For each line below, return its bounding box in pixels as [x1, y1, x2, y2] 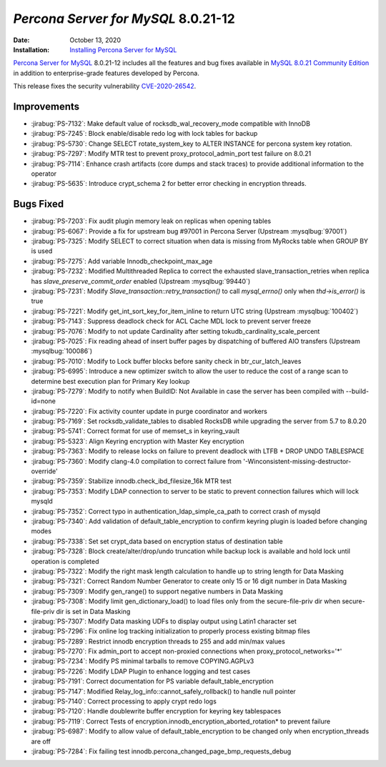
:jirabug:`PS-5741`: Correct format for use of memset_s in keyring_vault [31, 427, 239, 435]
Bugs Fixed [13, 198, 64, 210]
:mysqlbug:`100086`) [31, 347, 93, 355]
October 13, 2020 [69, 36, 122, 44]
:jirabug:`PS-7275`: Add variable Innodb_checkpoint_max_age [31, 257, 213, 265]
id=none [31, 397, 56, 405]
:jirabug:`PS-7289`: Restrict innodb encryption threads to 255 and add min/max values [31, 637, 285, 645]
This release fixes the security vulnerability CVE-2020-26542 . [13, 82, 197, 91]
